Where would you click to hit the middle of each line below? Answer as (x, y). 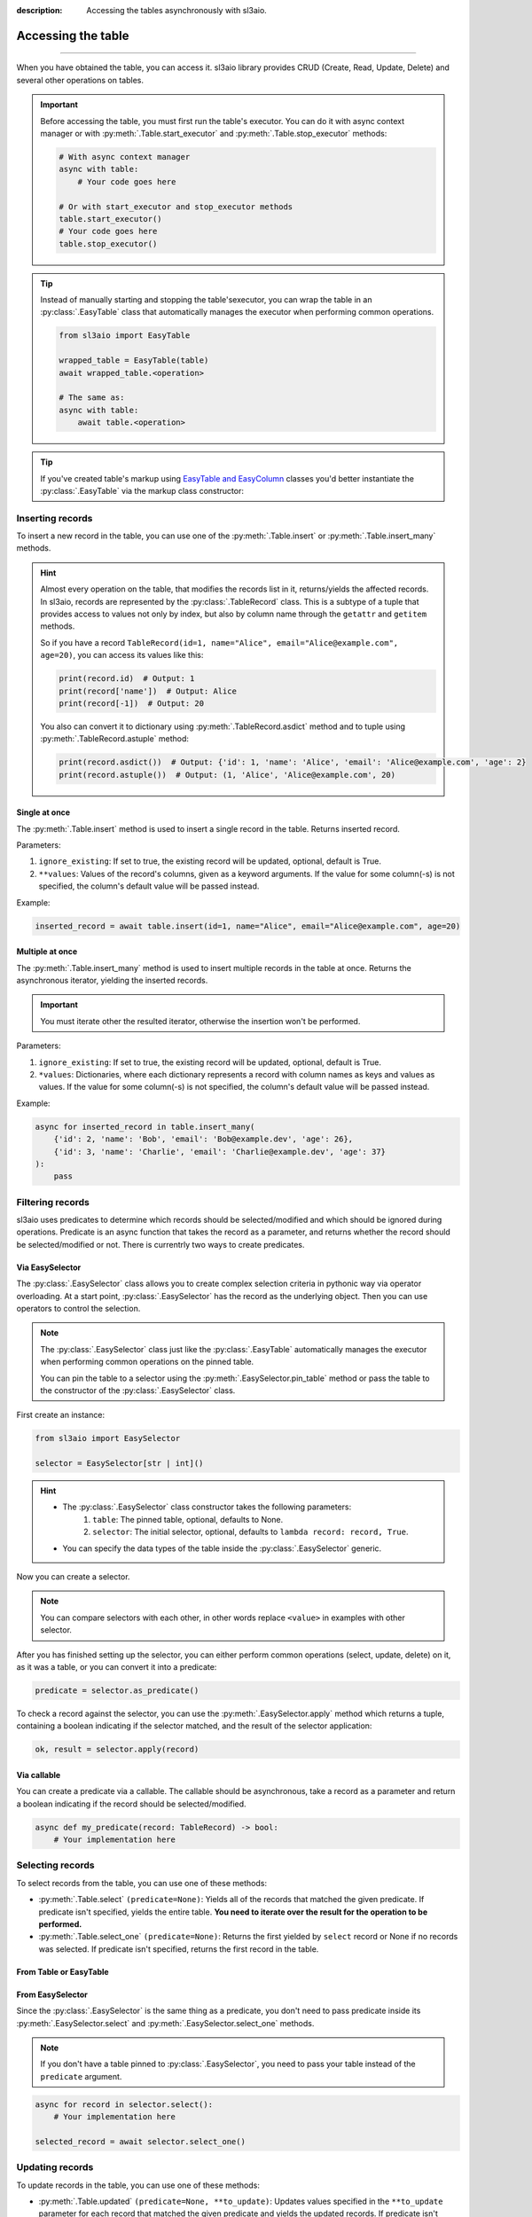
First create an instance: (61, 1415)
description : (39, 10)
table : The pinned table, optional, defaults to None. (188, 1519)
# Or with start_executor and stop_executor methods (176, 207)
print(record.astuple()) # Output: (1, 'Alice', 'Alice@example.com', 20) (227, 775)
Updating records (55, 2167)
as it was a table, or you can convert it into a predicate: (117, 1666)
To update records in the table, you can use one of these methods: (138, 2185)
